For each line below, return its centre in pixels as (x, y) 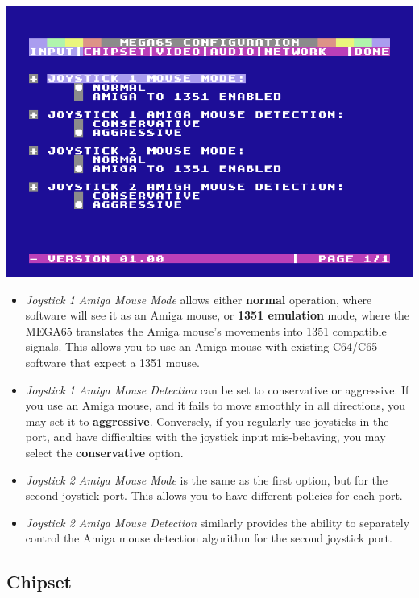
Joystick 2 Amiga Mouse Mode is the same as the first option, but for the (206, 479)
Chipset (39, 582)
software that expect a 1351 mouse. (112, 362)
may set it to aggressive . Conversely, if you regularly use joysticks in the (207, 421)
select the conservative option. (104, 452)
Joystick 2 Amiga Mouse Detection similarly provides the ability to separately (218, 522)
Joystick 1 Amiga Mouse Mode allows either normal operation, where (199, 299)
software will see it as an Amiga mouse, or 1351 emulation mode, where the (218, 315)
